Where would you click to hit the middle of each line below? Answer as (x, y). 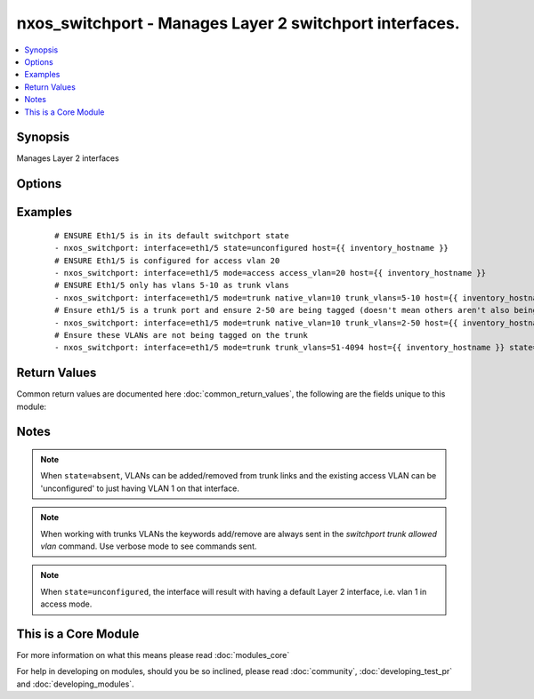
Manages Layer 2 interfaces (68, 158)
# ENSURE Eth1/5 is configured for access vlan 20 (167, 261)
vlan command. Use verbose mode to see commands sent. (149, 546)
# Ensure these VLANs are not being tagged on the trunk (182, 335)
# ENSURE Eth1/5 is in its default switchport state (172, 235)
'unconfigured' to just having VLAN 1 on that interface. (140, 488)
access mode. (66, 604)
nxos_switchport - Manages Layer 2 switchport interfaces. (238, 23)
